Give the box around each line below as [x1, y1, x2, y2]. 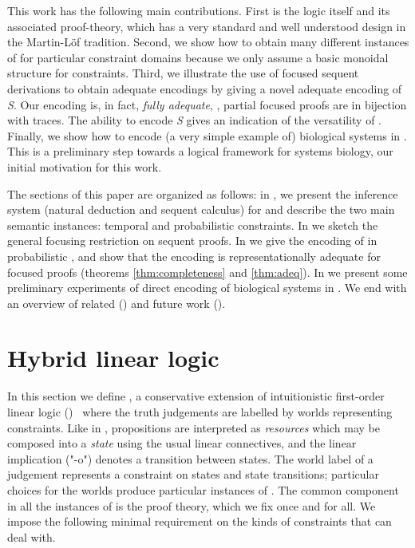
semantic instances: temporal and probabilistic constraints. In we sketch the [7, 216, 378, 233]
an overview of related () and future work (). [7, 294, 226, 311]
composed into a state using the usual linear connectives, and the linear [7, 435, 357, 451]
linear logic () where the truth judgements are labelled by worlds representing [7, 404, 393, 420]
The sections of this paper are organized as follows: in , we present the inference [7, 185, 398, 202]
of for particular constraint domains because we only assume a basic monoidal [7, 49, 389, 65]
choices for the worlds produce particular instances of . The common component [7, 481, 399, 498]
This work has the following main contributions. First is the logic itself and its [7, 2, 390, 18]
